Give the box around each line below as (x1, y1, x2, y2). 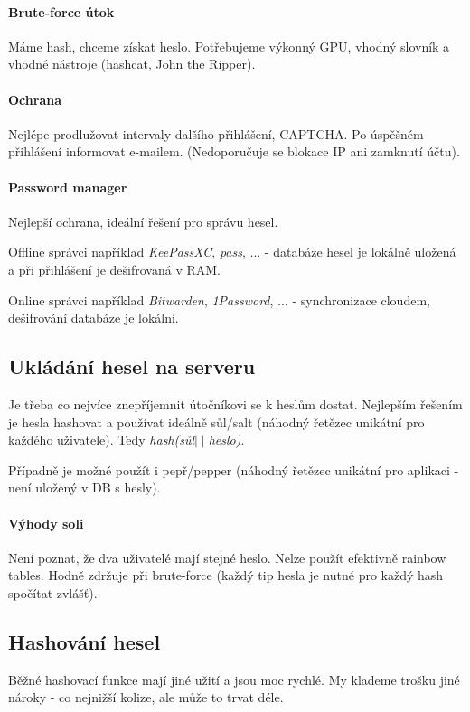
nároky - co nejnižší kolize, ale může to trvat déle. (8, 688, 284, 707)
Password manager (8, 177, 127, 196)
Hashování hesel (8, 627, 161, 655)
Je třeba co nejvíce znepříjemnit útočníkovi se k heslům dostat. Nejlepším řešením (8, 394, 463, 413)
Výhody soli (8, 513, 84, 532)
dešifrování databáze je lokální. (8, 308, 179, 327)
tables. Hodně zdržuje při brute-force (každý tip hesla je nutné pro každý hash (8, 566, 444, 585)
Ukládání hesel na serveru (8, 352, 256, 380)
